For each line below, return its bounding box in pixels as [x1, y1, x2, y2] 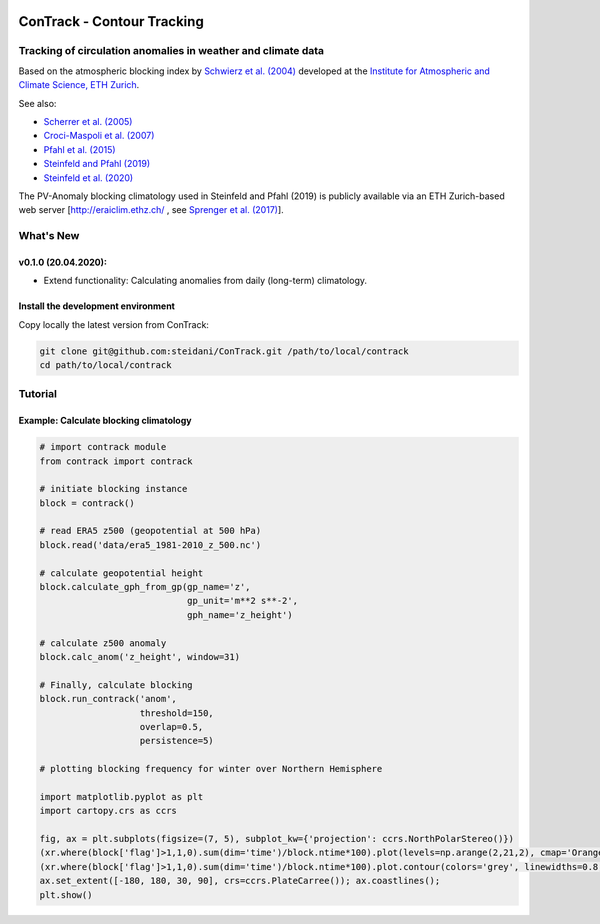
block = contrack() [39, 497, 135, 509]
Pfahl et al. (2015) [43, 143, 116, 155]
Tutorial [18, 387, 57, 401]
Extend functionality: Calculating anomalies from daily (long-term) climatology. [43, 275, 368, 287]
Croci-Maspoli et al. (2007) [43, 130, 155, 142]
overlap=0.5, [139, 721, 204, 732]
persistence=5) [139, 735, 214, 747]
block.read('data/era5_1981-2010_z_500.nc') [39, 539, 262, 550]
